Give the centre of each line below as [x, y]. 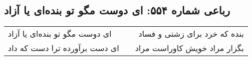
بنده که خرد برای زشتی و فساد [191, 34]
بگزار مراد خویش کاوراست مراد [189, 48]
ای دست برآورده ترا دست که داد [64, 48]
